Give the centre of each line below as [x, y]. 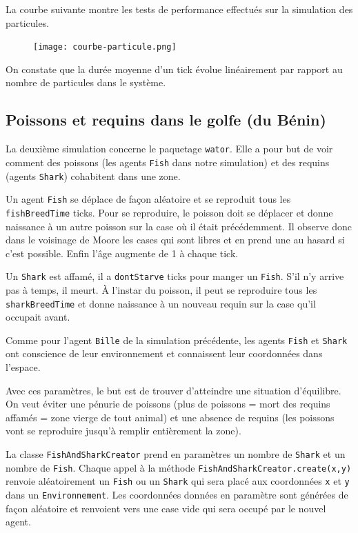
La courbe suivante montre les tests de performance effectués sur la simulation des [179, 9]
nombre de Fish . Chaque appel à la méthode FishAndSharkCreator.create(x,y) [179, 467]
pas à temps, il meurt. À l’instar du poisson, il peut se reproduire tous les [161, 289]
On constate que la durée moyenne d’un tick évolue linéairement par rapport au [174, 69]
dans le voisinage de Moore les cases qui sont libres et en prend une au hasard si [175, 240]
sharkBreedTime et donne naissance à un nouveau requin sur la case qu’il [161, 303]
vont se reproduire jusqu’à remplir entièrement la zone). [123, 431]
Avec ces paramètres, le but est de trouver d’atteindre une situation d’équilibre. [173, 390]
